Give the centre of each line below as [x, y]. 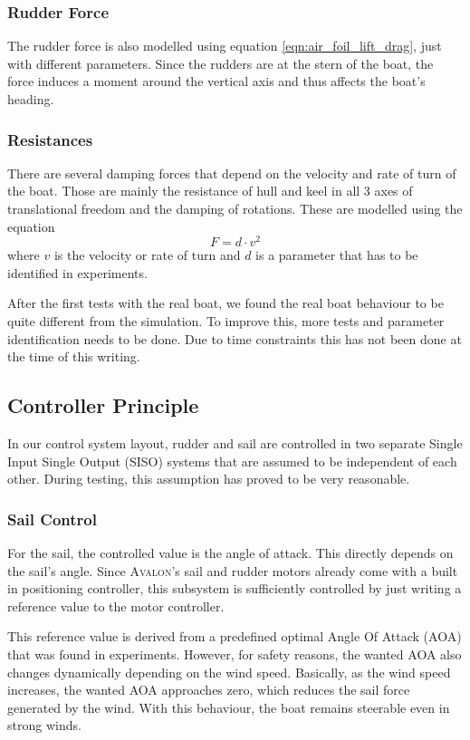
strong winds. [44, 725]
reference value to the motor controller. [116, 605]
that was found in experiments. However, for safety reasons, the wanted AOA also [235, 654]
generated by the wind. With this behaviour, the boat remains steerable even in [229, 707]
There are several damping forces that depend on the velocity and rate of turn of [232, 173]
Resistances [50, 139]
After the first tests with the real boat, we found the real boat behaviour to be [225, 303]
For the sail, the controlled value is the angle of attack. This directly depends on [230, 553]
